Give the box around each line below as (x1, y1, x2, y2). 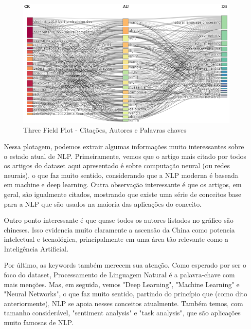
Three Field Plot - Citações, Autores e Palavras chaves (23, 125, 187, 135)
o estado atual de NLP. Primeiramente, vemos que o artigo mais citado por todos (4, 151, 247, 161)
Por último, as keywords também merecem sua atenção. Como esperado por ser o (4, 260, 247, 270)
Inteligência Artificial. (4, 243, 69, 253)
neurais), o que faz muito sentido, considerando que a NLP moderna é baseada (4, 170, 238, 180)
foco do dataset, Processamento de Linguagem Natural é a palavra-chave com (4, 270, 235, 280)
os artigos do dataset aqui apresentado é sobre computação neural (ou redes (4, 160, 230, 171)
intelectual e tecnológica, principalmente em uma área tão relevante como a (4, 234, 229, 244)
